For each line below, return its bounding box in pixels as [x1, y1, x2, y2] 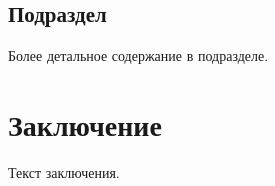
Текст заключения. [8, 161, 120, 182]
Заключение [8, 103, 162, 144]
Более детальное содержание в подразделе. [8, 45, 269, 66]
